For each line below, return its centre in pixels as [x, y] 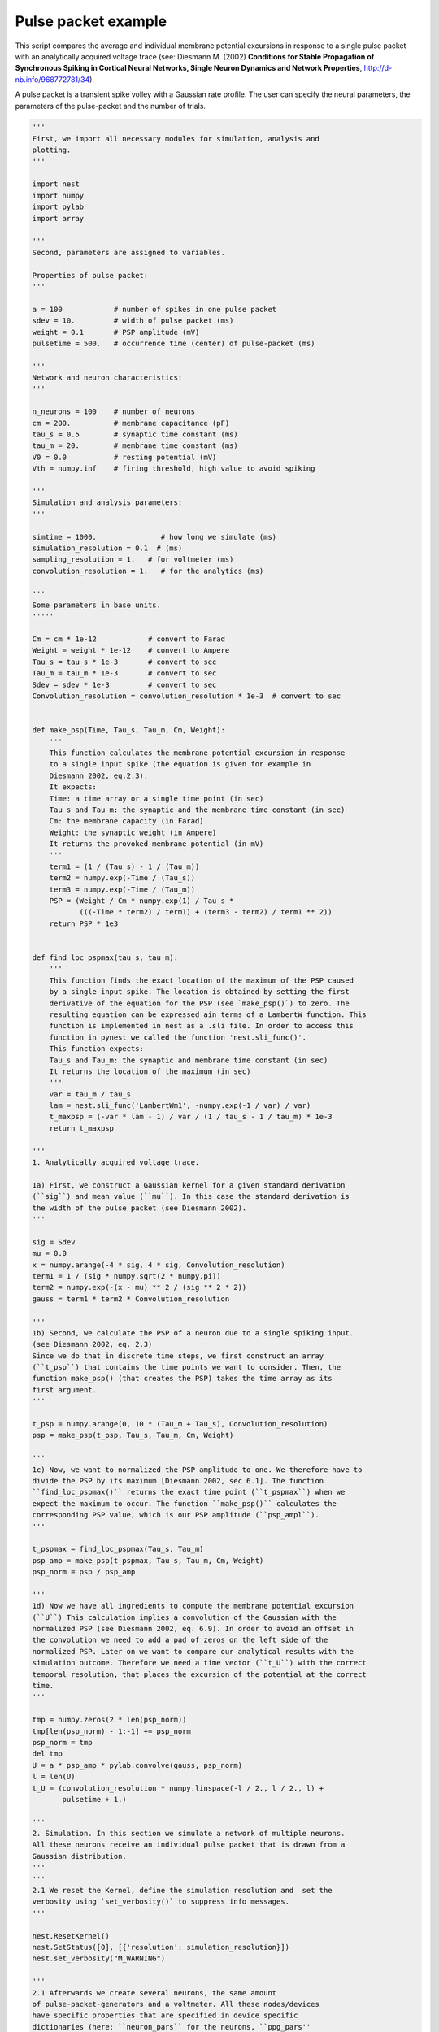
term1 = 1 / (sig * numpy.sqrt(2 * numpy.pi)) [126, 1276]
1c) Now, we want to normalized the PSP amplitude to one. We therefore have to [197, 1470]
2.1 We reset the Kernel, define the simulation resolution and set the [182, 1891]
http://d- [378, 68]
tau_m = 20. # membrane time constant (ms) [135, 446]
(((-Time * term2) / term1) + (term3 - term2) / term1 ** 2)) [206, 912]
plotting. [52, 150]
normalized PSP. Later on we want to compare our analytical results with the [193, 1651]
